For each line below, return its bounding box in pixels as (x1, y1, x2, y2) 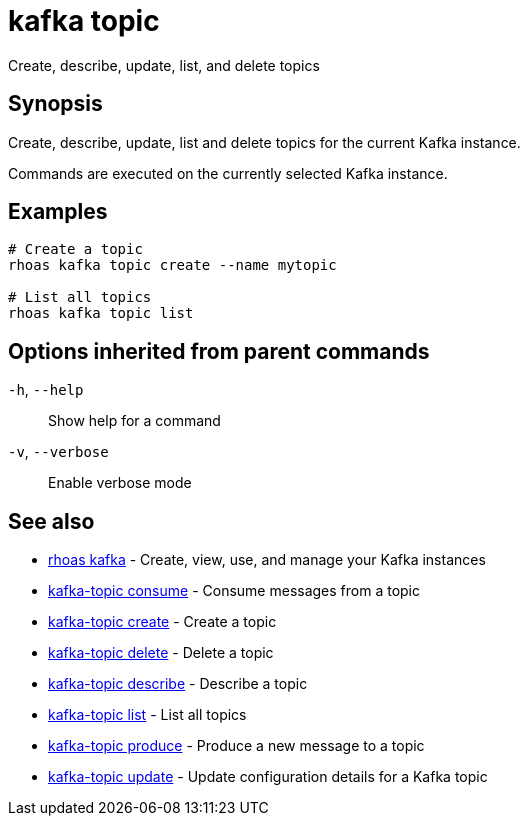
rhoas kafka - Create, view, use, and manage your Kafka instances (48, 551, 486, 569)
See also (8, 508, 95, 534)
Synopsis (8, 91, 103, 117)
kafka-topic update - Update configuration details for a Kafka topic (48, 768, 488, 786)
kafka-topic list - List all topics (48, 706, 247, 724)
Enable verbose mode (48, 474, 192, 492)
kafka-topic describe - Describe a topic (48, 675, 308, 693)
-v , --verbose (8, 443, 109, 461)
